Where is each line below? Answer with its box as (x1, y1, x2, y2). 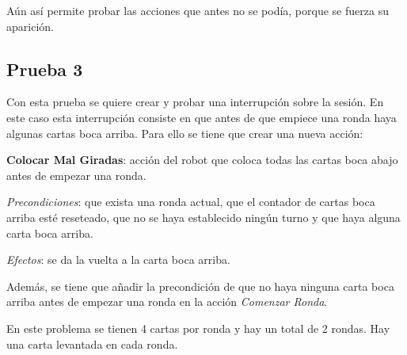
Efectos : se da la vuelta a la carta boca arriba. (6, 251, 230, 268)
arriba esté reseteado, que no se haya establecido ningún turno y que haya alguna (6, 208, 401, 225)
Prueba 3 (6, 56, 83, 81)
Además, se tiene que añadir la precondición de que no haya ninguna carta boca (6, 277, 394, 294)
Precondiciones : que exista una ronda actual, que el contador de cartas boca (6, 193, 375, 210)
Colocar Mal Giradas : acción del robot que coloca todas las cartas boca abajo (6, 151, 398, 168)
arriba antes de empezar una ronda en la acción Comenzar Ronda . (6, 293, 328, 310)
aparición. (6, 17, 54, 34)
